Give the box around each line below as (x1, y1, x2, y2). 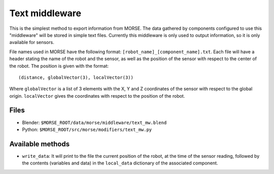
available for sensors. (9, 39, 54, 46)
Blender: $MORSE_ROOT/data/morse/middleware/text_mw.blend (22, 119, 167, 125)
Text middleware (9, 8, 81, 19)
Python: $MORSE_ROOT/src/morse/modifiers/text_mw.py (22, 126, 152, 133)
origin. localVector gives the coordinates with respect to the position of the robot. (9, 93, 185, 99)
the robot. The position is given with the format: (9, 63, 109, 69)
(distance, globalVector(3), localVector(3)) (18, 74, 134, 80)
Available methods (9, 140, 70, 148)
